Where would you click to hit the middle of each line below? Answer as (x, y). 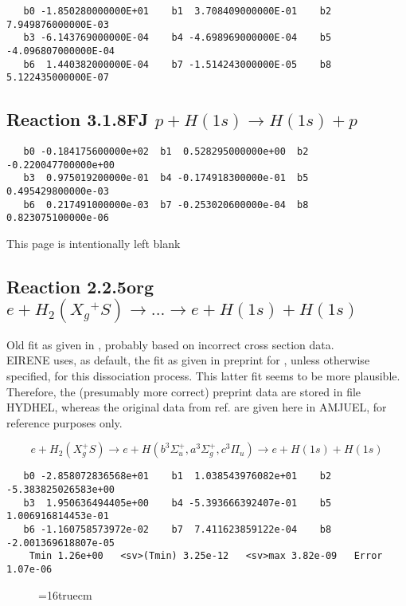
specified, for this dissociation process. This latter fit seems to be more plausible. (203, 376)
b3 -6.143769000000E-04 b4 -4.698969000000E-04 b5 (178, 38)
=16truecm (65, 594)
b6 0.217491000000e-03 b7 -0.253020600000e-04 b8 (166, 205)
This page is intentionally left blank (94, 244)
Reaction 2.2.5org (80, 287)
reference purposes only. (64, 422)
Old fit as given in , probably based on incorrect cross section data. (170, 344)
